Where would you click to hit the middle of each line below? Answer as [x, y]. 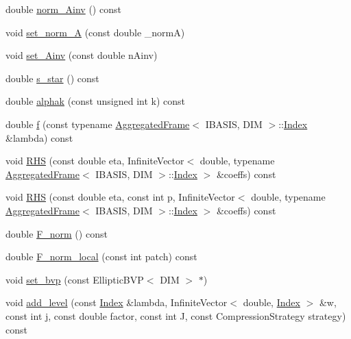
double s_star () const [52, 78]
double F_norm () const [57, 233]
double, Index [271, 302]
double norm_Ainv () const [63, 9]
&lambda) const [39, 137]
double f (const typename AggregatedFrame [98, 124]
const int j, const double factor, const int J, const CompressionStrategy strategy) [176, 315]
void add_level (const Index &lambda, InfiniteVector [117, 302]
